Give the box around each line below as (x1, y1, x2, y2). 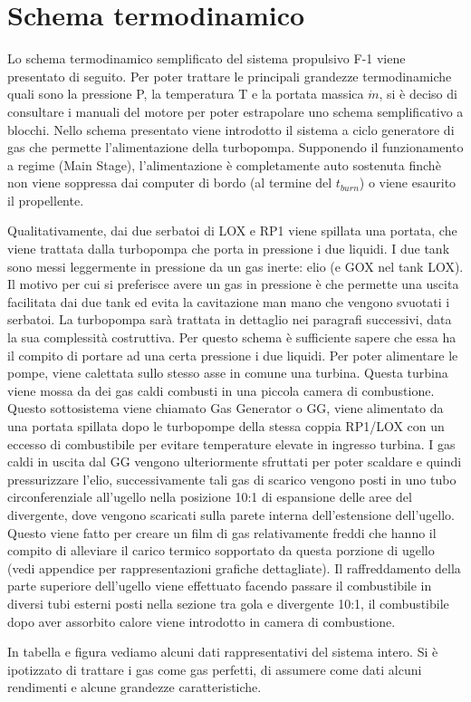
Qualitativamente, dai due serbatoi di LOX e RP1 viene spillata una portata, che (7, 221, 457, 240)
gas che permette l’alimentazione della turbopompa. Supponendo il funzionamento (7, 138, 464, 157)
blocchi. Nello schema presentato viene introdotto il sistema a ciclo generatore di (7, 120, 455, 139)
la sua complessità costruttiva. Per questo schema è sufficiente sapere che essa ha (7, 328, 457, 347)
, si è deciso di (379, 84, 457, 103)
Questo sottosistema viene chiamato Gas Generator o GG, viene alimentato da (7, 399, 444, 418)
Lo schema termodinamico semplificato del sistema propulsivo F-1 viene (7, 49, 406, 68)
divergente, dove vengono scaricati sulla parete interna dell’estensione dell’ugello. (7, 505, 455, 524)
